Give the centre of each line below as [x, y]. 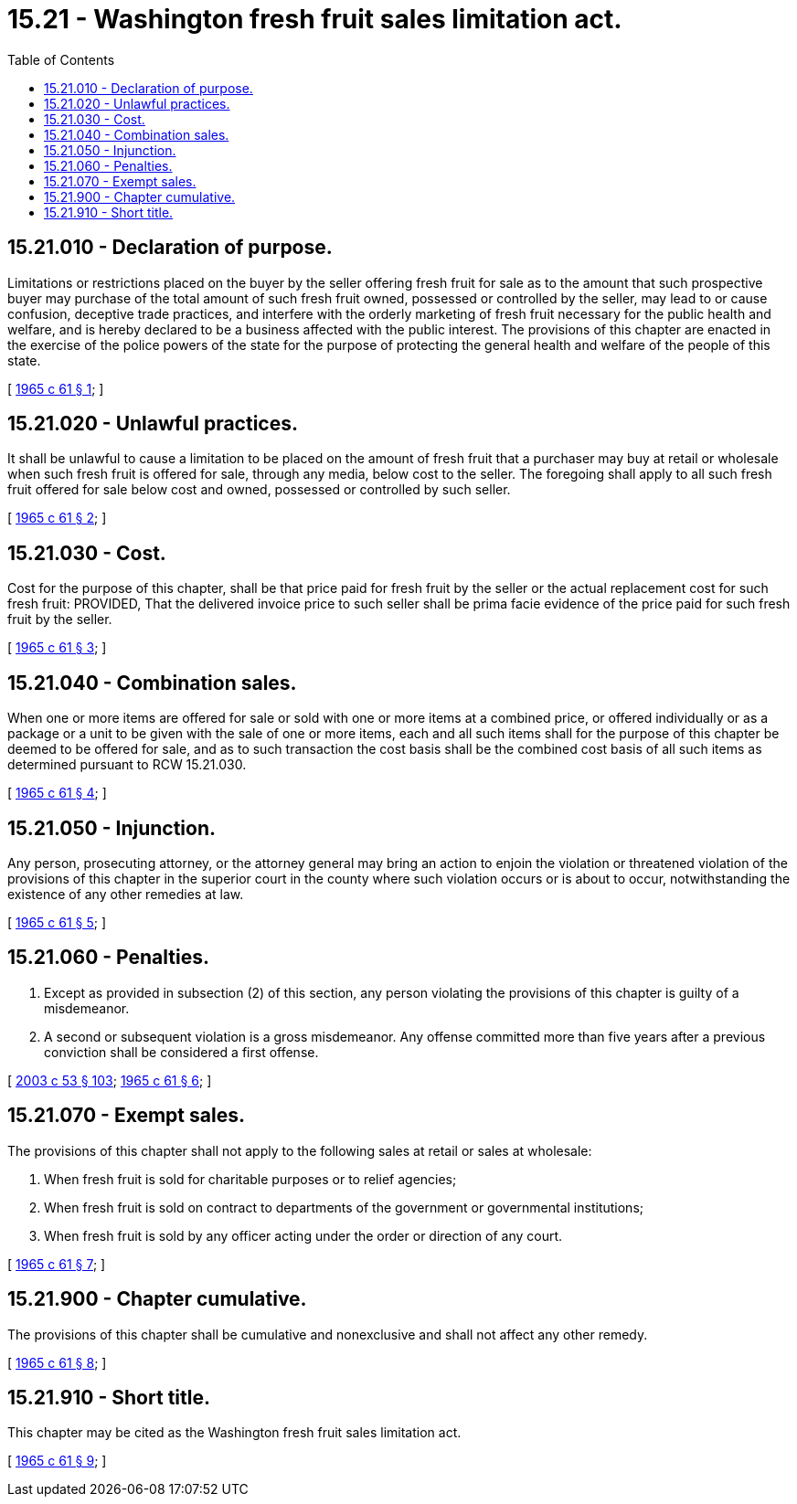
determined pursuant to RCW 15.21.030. [127, 765]
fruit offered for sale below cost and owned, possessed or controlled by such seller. [259, 490]
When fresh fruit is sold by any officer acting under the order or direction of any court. [303, 1235]
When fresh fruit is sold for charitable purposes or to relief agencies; [250, 1179]
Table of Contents [61, 59]
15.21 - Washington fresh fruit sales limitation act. [315, 19]
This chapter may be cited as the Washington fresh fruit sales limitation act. [234, 1433]
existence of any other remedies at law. [126, 894]
